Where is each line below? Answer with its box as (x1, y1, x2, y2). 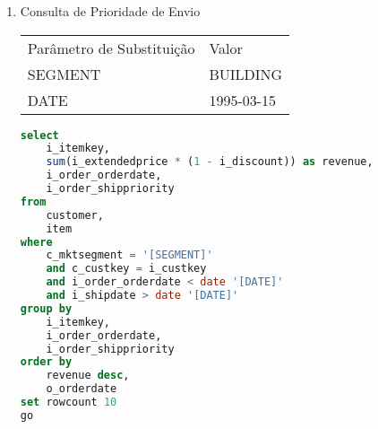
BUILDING (209, 63, 283, 84)
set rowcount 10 (20, 396, 117, 409)
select (20, 128, 59, 142)
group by (20, 302, 73, 315)
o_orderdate (46, 382, 117, 396)
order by (20, 355, 73, 369)
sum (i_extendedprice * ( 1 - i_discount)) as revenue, (46, 155, 374, 169)
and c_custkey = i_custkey (46, 262, 207, 276)
